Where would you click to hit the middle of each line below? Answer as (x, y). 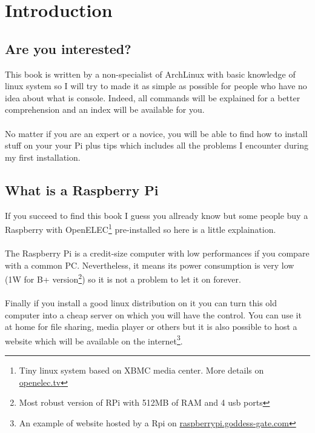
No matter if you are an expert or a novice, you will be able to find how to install (156, 133)
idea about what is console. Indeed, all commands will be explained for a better (153, 97)
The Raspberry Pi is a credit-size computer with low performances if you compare (157, 253)
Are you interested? (68, 48)
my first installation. (43, 157)
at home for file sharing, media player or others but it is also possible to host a (151, 327)
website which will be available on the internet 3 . (94, 340)
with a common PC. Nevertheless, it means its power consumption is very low (150, 265)
